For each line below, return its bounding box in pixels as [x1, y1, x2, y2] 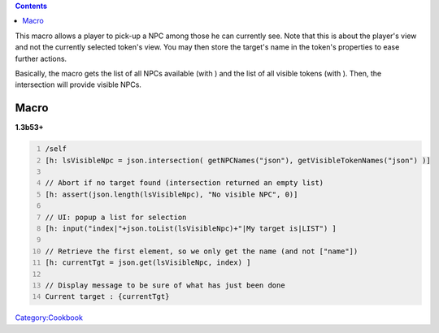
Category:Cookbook [15, 313, 83, 322]
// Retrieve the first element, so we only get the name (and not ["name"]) [45, 246, 359, 256]
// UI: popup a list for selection [45, 212, 187, 222]
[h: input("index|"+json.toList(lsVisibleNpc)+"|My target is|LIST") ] [45, 223, 337, 233]
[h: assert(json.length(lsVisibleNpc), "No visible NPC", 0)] [45, 189, 298, 199]
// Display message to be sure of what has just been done [45, 280, 285, 290]
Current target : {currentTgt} [45, 292, 170, 301]
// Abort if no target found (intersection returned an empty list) [45, 179, 324, 188]
